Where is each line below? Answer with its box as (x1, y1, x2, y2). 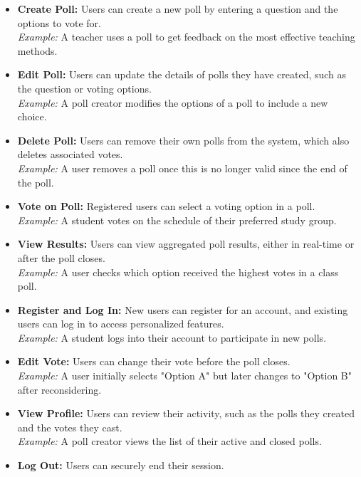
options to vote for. (17, 15, 101, 30)
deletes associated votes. (17, 147, 123, 162)
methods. (17, 43, 58, 58)
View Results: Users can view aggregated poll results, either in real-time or (17, 236, 355, 251)
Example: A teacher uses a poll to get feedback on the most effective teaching (17, 29, 355, 44)
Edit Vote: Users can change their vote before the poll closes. (17, 354, 291, 369)
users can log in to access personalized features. (17, 316, 224, 331)
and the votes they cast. (17, 419, 122, 434)
